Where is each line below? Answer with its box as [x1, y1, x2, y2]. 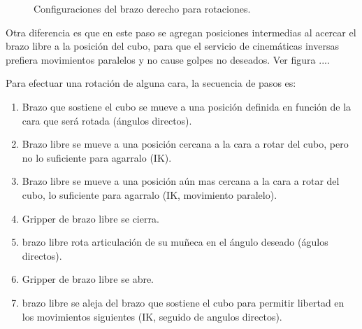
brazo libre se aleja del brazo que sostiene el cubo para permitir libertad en [22, 295, 345, 309]
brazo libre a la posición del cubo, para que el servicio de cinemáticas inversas [6, 38, 339, 53]
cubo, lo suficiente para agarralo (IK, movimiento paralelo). [22, 187, 277, 202]
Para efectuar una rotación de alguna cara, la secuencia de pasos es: [6, 76, 296, 90]
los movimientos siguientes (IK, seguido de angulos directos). [22, 309, 282, 323]
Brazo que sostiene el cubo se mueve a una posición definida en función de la [22, 99, 352, 113]
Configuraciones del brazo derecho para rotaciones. [34, 1, 251, 15]
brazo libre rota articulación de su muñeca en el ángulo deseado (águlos [22, 234, 328, 249]
